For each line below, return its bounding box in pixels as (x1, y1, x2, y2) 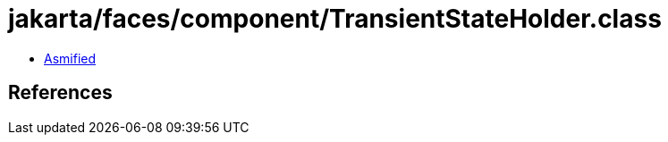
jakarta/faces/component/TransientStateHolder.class (8, 4, 662, 34)
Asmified (44, 50, 97, 66)
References (8, 81, 113, 104)
